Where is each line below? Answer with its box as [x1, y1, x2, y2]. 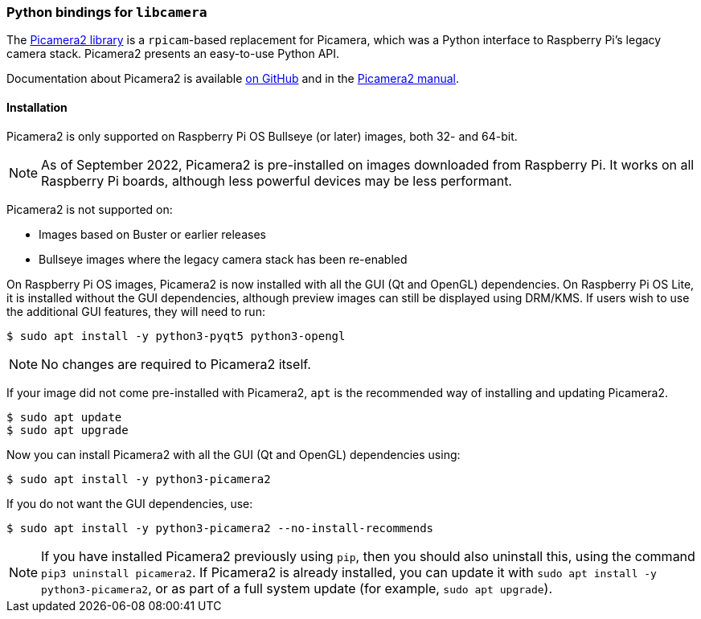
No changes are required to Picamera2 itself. [41, 355, 311, 372]
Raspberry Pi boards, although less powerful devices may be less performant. [41, 172, 512, 189]
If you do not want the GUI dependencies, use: [6, 496, 253, 510]
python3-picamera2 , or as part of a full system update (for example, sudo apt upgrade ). [41, 580, 553, 596]
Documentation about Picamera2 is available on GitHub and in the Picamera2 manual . [6, 72, 460, 86]
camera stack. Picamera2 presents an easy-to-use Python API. [6, 47, 340, 61]
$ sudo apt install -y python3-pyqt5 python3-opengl [6, 329, 346, 342]
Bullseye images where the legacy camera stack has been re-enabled [39, 252, 408, 266]
